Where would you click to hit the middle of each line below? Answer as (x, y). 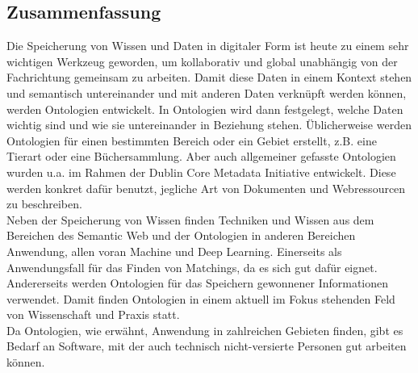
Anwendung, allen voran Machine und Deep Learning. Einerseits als (174, 251)
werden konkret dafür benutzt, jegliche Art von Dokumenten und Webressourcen (206, 188)
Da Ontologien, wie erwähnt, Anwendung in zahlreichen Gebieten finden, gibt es (205, 330)
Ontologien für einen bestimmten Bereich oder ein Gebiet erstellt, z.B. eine (192, 140)
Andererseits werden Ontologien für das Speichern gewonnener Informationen (198, 283)
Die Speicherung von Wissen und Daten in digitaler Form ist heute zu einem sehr (208, 46)
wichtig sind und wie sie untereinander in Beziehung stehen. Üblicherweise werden (209, 125)
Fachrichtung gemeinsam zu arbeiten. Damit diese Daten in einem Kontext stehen (209, 77)
